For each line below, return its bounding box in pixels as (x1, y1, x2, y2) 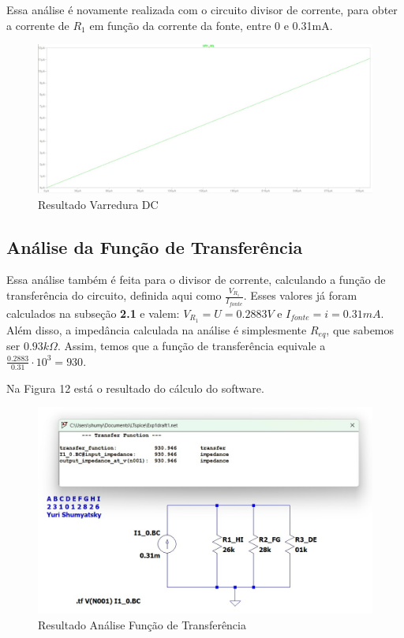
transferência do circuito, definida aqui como (6, 287, 222, 304)
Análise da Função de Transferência (6, 234, 303, 259)
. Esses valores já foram (243, 287, 357, 304)
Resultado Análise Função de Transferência (38, 616, 246, 632)
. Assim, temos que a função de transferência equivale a (57, 338, 326, 354)
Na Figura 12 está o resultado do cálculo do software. (6, 379, 264, 396)
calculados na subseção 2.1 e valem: (6, 304, 180, 321)
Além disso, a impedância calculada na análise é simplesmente (6, 321, 307, 338)
